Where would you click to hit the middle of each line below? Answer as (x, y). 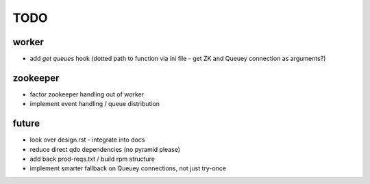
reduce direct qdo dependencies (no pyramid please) (105, 149)
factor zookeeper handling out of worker (87, 94)
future (26, 123)
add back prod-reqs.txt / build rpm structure (92, 159)
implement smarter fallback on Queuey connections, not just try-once (128, 168)
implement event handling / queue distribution (95, 104)
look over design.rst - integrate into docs (87, 140)
